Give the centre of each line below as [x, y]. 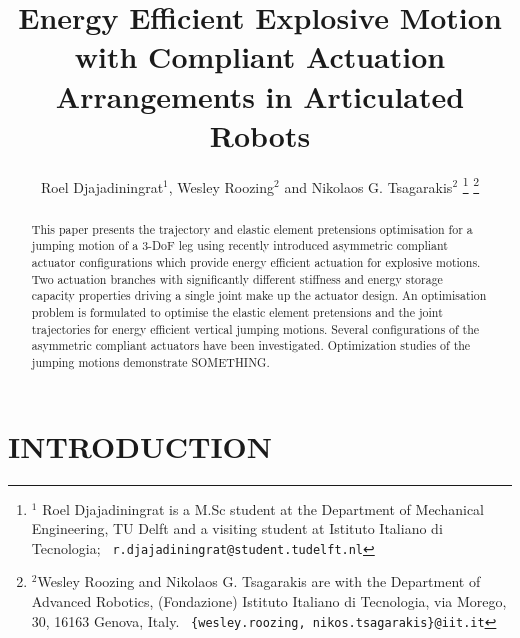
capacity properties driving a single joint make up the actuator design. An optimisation [259, 295]
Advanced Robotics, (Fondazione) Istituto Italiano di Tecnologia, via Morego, [269, 601]
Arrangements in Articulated [260, 95]
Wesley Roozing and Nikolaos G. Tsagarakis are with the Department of [259, 581]
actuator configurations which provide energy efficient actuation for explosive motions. [256, 262]
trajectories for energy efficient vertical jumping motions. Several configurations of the [255, 328]
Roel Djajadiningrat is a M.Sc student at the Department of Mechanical [263, 508]
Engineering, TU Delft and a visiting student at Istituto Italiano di [237, 528]
